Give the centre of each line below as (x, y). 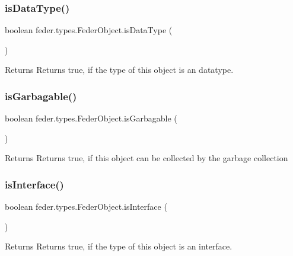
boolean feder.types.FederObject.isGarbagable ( (91, 118)
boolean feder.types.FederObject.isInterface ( (86, 207)
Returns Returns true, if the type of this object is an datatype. (119, 70)
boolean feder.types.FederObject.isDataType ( (89, 30)
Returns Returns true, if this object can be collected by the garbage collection (146, 158)
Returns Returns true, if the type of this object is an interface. (119, 246)
